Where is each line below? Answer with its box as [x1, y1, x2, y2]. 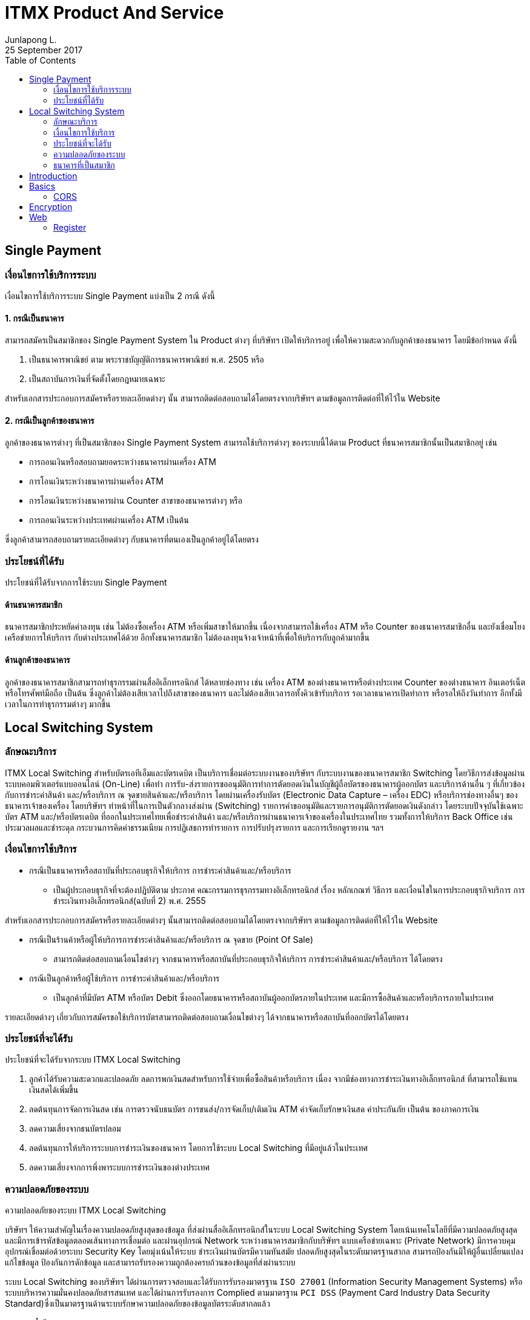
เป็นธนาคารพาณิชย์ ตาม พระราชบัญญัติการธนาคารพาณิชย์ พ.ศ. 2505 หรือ [29, 354, 264, 365]
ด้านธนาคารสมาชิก [5, 599, 62, 610]
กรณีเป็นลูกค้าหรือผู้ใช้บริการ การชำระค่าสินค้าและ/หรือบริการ [29, 972, 220, 983]
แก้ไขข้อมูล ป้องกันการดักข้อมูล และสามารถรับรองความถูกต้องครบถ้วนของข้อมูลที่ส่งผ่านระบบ [5, 1257, 296, 1268]
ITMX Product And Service [5, 2, 224, 23]
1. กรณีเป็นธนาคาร [5, 312, 64, 323]
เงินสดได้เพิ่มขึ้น [29, 1084, 79, 1095]
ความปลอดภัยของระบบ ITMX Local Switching [5, 1205, 166, 1216]
